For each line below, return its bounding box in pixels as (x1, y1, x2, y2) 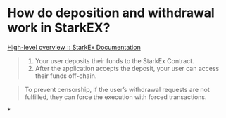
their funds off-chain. (34, 72, 97, 80)
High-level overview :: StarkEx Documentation (7, 43, 141, 51)
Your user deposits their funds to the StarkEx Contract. (34, 56, 195, 65)
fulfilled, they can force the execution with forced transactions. (24, 93, 207, 101)
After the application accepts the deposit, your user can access (34, 64, 220, 72)
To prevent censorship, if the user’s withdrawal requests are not (24, 85, 210, 93)
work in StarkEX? (7, 20, 111, 36)
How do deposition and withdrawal (7, 5, 215, 21)
